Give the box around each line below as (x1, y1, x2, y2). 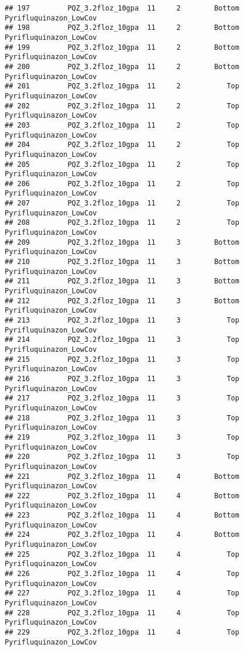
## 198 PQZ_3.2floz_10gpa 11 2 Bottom (5, 23, 239, 32)
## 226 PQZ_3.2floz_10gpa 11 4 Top (5, 570, 239, 578)
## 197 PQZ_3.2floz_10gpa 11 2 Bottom (5, 4, 239, 12)
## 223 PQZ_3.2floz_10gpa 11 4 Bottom (5, 511, 239, 520)
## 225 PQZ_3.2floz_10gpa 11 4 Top (5, 550, 239, 559)
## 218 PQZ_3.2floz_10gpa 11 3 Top (5, 413, 239, 422)
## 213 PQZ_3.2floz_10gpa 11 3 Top (5, 316, 239, 324)
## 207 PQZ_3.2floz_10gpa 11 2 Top (5, 199, 239, 208)
